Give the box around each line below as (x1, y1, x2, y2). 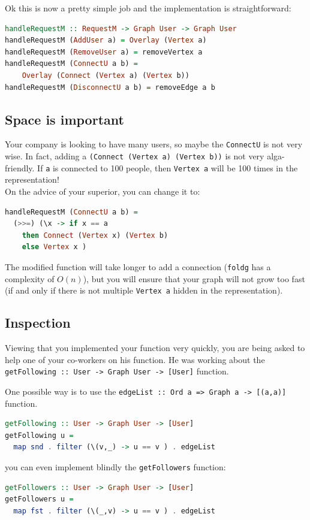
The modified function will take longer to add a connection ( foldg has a (5, 260, 271, 273)
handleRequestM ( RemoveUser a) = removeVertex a (5, 47, 203, 56)
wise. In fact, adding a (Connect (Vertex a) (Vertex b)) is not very (5, 150, 264, 162)
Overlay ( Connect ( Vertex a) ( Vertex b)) (22, 71, 189, 80)
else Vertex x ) (22, 243, 87, 252)
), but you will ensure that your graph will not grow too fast (83, 272, 305, 285)
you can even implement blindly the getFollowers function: (5, 460, 226, 473)
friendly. (5, 161, 35, 174)
